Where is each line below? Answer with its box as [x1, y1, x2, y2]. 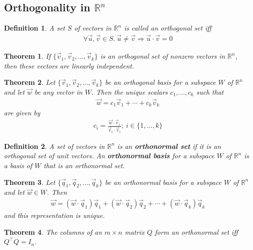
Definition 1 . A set [4, 23, 65, 33]
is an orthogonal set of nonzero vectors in [100, 51, 225, 61]
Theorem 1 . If [4, 51, 51, 61]
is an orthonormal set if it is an [117, 141, 221, 151]
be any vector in [34, 86, 83, 97]
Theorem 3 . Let [4, 177, 56, 187]
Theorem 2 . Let [4, 77, 56, 87]
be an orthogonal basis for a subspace [105, 77, 216, 87]
